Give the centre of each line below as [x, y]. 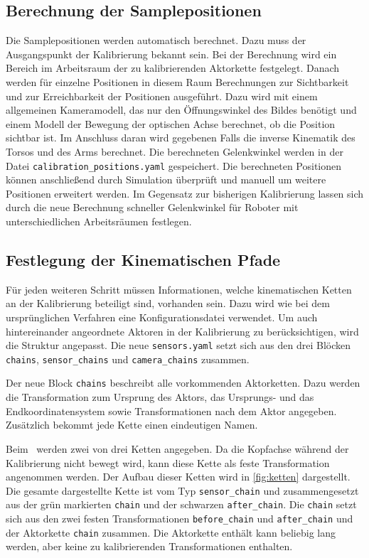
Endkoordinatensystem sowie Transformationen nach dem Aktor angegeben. [171, 411]
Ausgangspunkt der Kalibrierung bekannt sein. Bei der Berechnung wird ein [171, 54]
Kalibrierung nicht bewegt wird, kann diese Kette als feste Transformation [168, 462]
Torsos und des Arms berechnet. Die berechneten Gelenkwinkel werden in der [175, 151]
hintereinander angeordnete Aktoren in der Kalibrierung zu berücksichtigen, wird [182, 331]
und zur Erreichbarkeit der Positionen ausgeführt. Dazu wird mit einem [162, 96]
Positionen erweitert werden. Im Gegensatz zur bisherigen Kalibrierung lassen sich [185, 193]
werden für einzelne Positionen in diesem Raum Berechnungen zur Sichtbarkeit [177, 81]
